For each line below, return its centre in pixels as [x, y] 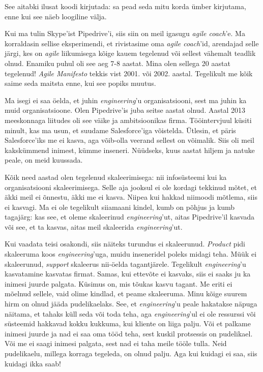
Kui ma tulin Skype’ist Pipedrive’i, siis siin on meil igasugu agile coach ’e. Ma [125, 33]
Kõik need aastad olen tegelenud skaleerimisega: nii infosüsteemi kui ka [116, 177]
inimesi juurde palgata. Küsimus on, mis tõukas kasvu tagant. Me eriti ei [119, 283]
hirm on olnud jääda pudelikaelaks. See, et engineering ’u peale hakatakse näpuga [131, 304]
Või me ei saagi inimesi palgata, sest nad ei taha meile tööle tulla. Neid [116, 343]
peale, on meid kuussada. [44, 160]
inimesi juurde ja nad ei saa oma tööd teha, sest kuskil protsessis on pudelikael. [129, 333]
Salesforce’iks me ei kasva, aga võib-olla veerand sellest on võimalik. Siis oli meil [129, 140]
